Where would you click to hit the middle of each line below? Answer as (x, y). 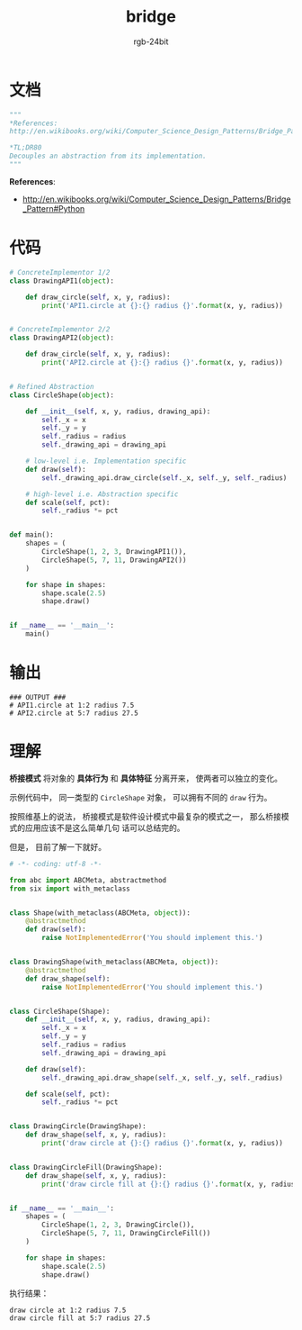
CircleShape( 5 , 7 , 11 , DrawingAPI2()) (114, 560)
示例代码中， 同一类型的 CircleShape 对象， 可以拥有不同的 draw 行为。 (141, 797)
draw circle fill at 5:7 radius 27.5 (80, 1318)
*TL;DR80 (26, 148)
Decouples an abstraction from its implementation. (108, 156)
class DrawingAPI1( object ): (62, 281)
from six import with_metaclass (70, 889)
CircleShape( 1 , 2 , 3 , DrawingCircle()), (118, 1225)
